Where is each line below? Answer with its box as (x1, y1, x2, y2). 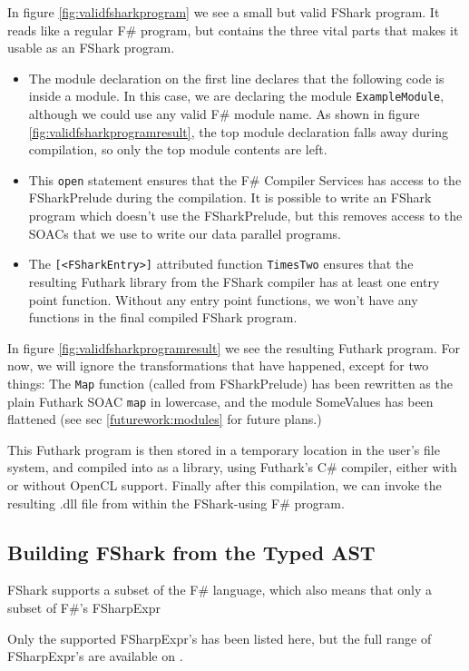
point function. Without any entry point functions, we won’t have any (28, 290, 418, 309)
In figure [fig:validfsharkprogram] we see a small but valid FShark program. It (7, 3, 440, 21)
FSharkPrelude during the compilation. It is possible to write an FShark (28, 188, 432, 207)
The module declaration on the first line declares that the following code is (28, 68, 445, 87)
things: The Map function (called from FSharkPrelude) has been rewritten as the (7, 373, 453, 392)
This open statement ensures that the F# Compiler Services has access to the (28, 170, 462, 189)
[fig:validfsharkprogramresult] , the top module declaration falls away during (28, 122, 448, 141)
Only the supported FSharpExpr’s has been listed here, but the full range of (7, 628, 432, 647)
